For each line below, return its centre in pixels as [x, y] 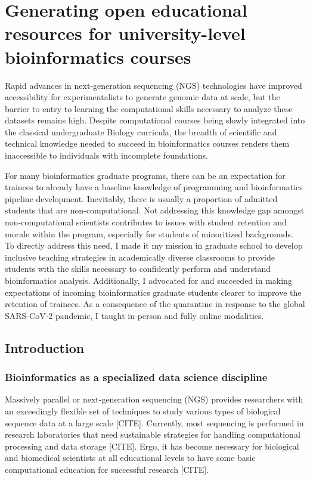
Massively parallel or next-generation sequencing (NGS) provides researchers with [154, 399]
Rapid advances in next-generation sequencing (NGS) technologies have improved [154, 85]
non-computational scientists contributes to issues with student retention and [146, 222]
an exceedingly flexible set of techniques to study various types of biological [143, 411]
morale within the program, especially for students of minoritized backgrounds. [149, 233]
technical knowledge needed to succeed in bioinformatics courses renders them [147, 143]
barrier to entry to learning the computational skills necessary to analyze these [149, 108]
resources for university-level [125, 33]
